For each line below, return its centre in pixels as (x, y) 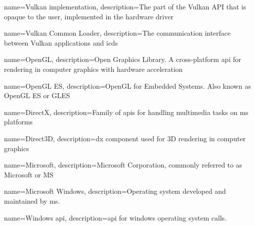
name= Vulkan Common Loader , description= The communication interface (117, 33)
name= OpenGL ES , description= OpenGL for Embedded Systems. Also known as (127, 85)
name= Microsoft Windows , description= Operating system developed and (115, 191)
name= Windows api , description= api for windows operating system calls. (115, 217)
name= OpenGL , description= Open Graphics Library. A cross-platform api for (123, 59)
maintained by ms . (32, 200)
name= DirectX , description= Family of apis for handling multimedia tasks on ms (126, 112)
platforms (19, 122)
